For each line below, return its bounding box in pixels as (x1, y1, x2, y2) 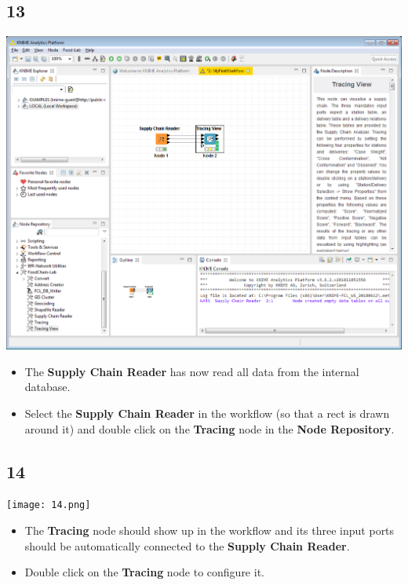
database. (24, 378, 71, 395)
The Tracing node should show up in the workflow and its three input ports (24, 522, 395, 539)
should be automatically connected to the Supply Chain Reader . (24, 537, 350, 554)
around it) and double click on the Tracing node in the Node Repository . (24, 420, 395, 437)
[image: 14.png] (6, 499, 91, 511)
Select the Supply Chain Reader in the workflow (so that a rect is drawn (24, 405, 390, 422)
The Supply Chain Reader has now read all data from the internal (24, 363, 359, 379)
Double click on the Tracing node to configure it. (24, 564, 264, 580)
